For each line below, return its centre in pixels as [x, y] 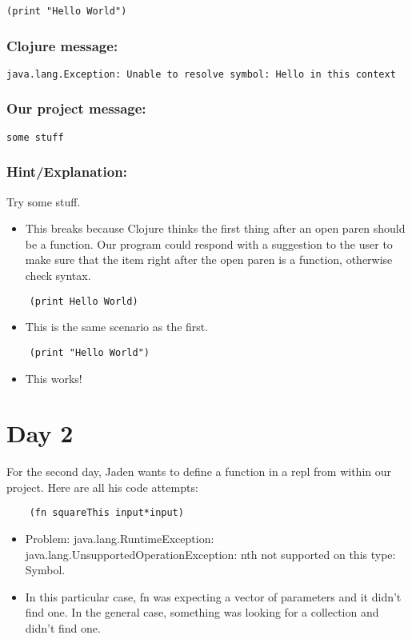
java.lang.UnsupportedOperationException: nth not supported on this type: [210, 554]
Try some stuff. [44, 201]
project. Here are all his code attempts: [102, 487]
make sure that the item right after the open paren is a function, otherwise [209, 260]
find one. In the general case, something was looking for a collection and [202, 612]
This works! [54, 378]
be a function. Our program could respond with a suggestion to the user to [209, 244]
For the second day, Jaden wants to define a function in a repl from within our [199, 471]
